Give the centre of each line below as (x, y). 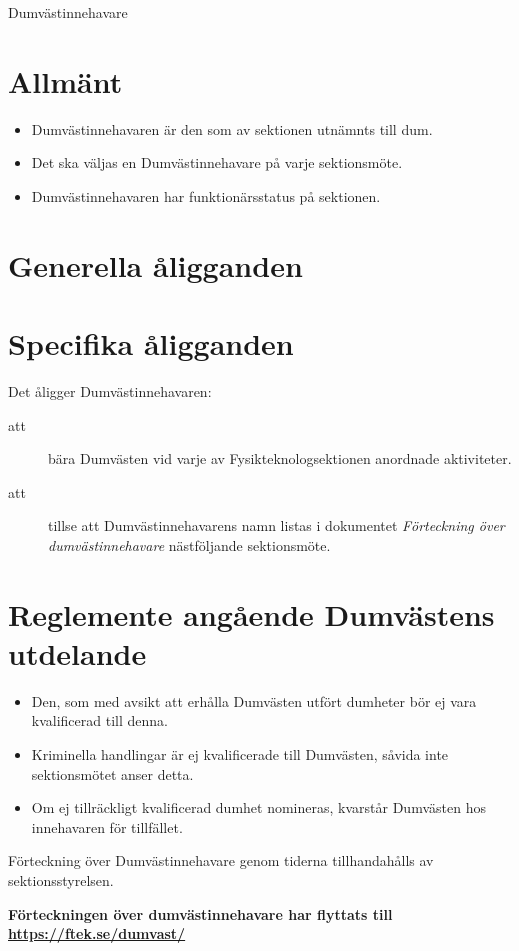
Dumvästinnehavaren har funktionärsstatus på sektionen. (206, 195)
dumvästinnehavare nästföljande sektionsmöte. (189, 544)
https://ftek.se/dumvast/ (97, 933)
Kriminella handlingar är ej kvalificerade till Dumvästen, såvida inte (240, 754)
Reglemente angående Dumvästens (251, 613)
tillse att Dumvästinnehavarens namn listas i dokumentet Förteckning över (276, 525)
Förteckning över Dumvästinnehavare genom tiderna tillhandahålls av (221, 860)
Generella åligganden (155, 264)
